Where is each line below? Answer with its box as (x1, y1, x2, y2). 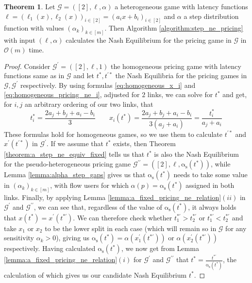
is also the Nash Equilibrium (154, 149, 239, 159)
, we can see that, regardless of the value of (34, 201, 162, 212)
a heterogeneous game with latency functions (115, 1, 248, 11)
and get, (222, 89, 247, 100)
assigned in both (185, 180, 235, 190)
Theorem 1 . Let (4, 1, 55, 11)
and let (73, 70, 94, 81)
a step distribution (184, 11, 239, 21)
